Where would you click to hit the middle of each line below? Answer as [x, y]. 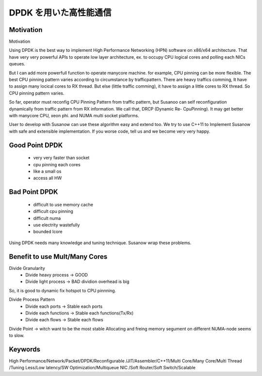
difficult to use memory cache [63, 204]
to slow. [17, 336]
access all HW [48, 178]
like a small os [47, 171]
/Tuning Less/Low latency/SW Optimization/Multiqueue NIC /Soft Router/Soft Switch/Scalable [102, 368]
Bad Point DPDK [33, 192]
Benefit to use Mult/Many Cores [58, 257]
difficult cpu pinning [53, 211]
